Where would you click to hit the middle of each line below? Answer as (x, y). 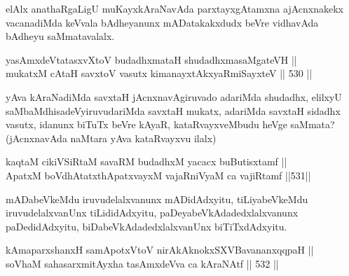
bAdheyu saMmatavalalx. (60, 36)
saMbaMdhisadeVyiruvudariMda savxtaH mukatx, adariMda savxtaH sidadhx (173, 110)
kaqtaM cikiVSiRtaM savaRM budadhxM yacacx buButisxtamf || (146, 161)
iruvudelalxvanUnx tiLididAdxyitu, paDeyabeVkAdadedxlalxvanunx (152, 213)
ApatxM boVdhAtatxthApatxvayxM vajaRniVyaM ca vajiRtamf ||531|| (158, 175)
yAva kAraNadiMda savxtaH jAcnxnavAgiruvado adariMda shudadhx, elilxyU (174, 96)
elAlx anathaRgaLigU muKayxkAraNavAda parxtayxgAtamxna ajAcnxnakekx (174, 8)
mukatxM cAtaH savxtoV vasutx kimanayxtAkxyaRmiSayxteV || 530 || (159, 73)
